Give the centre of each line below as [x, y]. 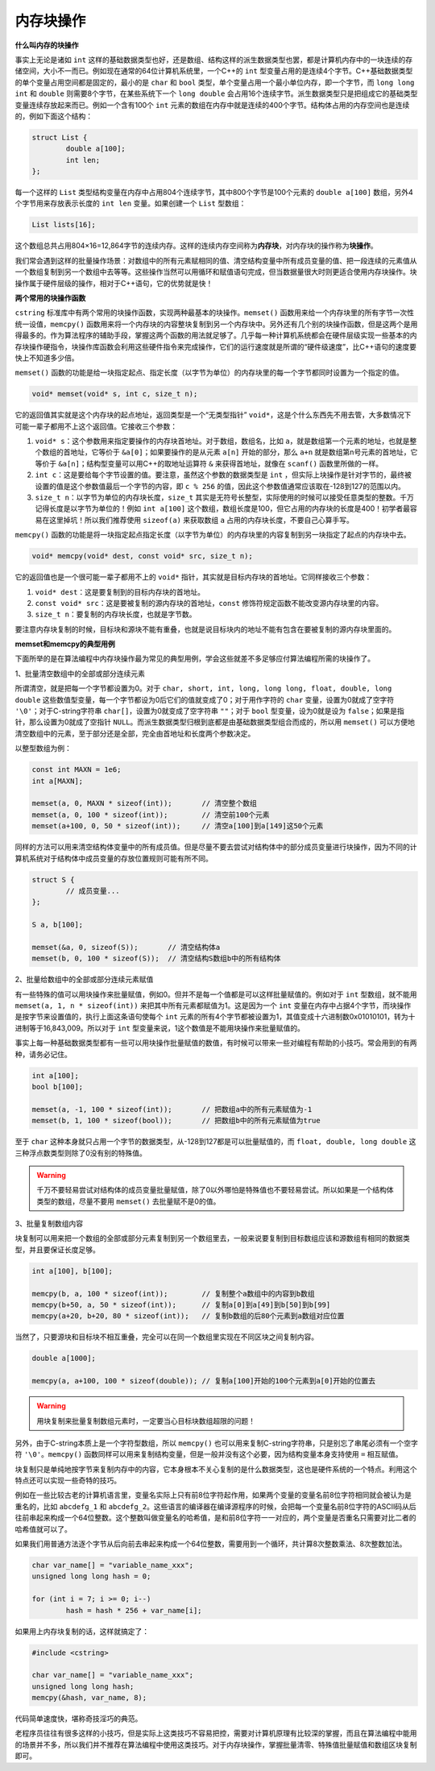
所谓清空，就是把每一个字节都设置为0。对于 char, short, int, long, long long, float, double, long [203, 688]
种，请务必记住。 [43, 1054]
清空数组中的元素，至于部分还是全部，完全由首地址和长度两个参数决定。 [135, 733]
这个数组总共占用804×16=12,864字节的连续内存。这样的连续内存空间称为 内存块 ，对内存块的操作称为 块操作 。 [196, 246]
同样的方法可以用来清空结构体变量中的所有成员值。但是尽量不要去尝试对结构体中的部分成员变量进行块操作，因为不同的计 [216, 847]
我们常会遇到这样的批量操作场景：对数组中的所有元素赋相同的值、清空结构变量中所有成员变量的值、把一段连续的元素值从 [216, 260]
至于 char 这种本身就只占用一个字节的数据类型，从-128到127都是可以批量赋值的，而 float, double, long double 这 [215, 1142]
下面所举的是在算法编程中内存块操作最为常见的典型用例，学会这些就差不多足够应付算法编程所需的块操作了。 [195, 659]
